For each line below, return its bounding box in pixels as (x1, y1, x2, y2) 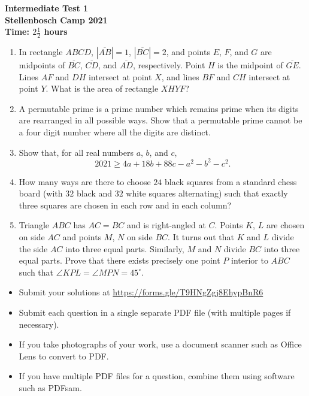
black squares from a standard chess (165, 175, 297, 188)
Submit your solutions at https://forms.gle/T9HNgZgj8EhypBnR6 (19, 286, 263, 298)
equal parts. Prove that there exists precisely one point (19, 254, 220, 267)
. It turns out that (168, 231, 235, 243)
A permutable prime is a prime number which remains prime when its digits (19, 102, 299, 114)
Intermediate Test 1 (5, 2, 89, 14)
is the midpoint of (217, 59, 283, 71)
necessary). (19, 318, 59, 330)
